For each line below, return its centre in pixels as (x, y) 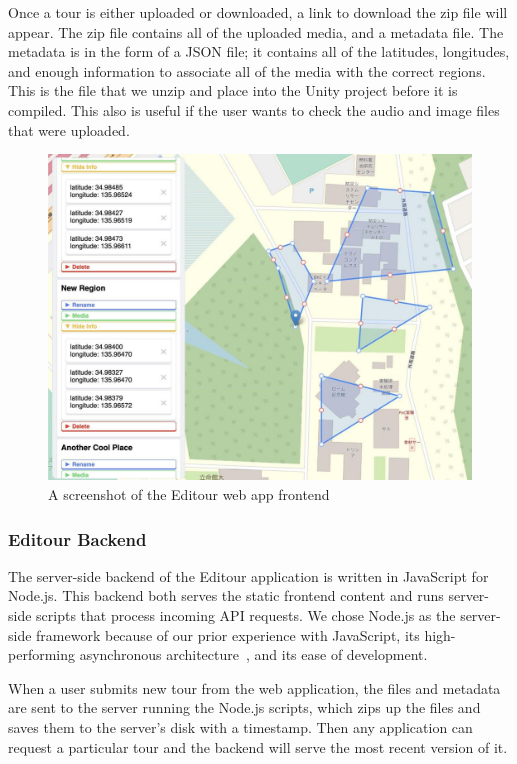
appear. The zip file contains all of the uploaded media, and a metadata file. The (256, 31)
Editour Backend (77, 538)
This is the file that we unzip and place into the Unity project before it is (233, 90)
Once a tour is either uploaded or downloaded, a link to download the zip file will (258, 12)
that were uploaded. (69, 129)
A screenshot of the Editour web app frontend (189, 494)
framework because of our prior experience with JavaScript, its (228, 634)
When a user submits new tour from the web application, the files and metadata (254, 687)
